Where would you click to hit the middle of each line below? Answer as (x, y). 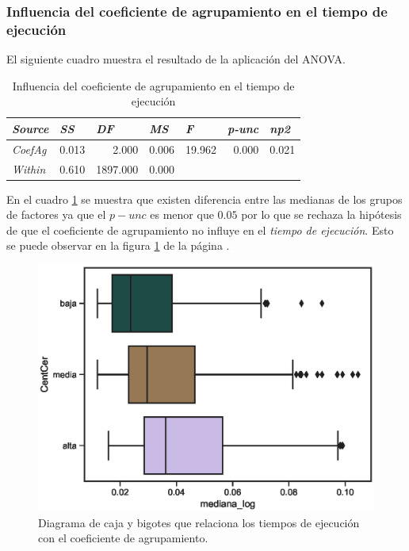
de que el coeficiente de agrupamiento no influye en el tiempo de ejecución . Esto (200, 230)
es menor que (182, 214)
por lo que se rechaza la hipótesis (321, 214)
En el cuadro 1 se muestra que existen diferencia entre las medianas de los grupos (204, 199)
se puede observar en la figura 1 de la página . (118, 245)
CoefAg (29, 149)
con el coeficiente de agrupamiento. (123, 538)
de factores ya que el (56, 214)
